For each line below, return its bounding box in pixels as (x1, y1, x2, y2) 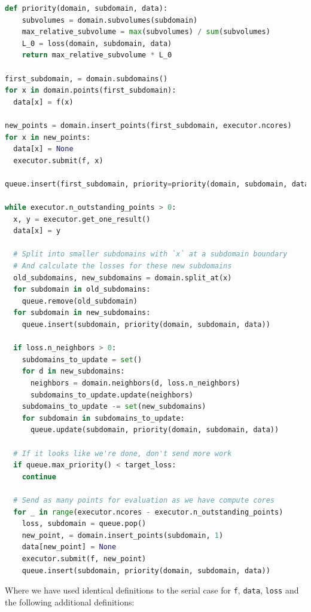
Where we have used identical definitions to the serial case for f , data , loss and (5, 584, 299, 596)
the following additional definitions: (5, 595, 135, 608)
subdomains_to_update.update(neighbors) (30, 390, 193, 399)
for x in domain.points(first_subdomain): (5, 86, 176, 95)
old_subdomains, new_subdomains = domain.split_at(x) (13, 273, 232, 282)
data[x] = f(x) (13, 97, 74, 106)
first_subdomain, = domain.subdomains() (5, 74, 168, 83)
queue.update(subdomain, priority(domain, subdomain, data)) (30, 426, 279, 434)
